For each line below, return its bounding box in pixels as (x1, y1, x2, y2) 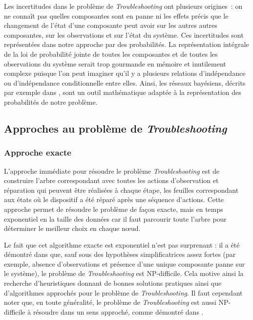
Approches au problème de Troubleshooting (4, 120, 227, 136)
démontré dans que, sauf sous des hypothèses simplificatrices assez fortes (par (4, 249, 236, 259)
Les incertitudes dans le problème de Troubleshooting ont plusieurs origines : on (4, 1, 243, 11)
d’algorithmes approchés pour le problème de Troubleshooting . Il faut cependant (4, 287, 243, 297)
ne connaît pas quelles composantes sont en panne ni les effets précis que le (4, 10, 229, 21)
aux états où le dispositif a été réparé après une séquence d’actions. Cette (4, 194, 224, 205)
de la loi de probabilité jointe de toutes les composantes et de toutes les (4, 48, 218, 59)
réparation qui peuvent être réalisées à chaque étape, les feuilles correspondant (4, 184, 239, 195)
